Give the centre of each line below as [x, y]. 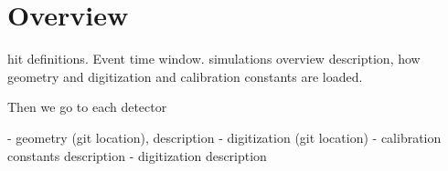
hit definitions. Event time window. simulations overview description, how [214, 59]
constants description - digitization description [137, 155]
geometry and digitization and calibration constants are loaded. [185, 76]
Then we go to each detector [87, 107]
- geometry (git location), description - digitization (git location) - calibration [224, 137]
